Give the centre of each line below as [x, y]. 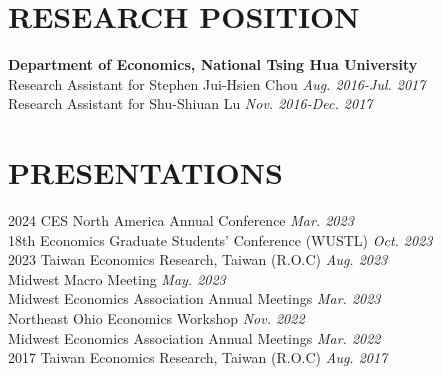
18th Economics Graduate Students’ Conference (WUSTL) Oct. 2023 [220, 239]
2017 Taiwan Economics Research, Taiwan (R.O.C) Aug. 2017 [198, 357]
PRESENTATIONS [145, 172]
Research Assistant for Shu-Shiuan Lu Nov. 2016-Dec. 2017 [190, 103]
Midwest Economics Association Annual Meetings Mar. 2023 [194, 298]
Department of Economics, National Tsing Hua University [213, 64]
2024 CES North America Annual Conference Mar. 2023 [181, 220]
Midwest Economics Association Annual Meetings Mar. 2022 [194, 337]
